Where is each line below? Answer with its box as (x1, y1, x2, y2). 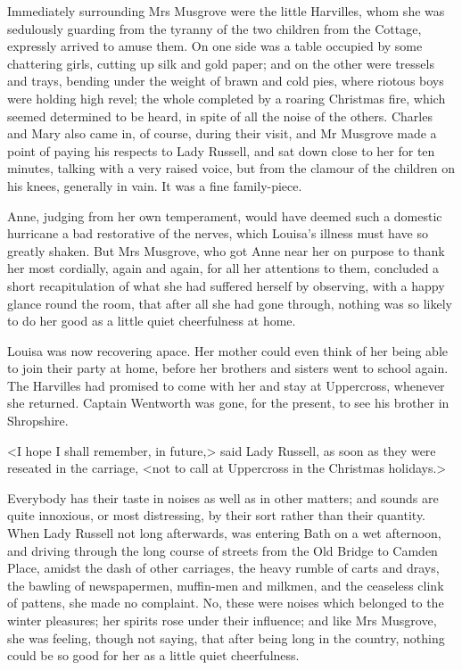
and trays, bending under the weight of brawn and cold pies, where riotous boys (7, 71, 444, 90)
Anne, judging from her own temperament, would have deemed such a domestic (7, 206, 442, 225)
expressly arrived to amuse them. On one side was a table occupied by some (7, 37, 423, 55)
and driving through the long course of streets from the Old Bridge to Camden (7, 541, 438, 559)
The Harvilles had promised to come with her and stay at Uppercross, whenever (7, 376, 445, 394)
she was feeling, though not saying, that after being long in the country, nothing (7, 628, 445, 647)
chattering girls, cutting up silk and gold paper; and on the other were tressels (7, 54, 434, 72)
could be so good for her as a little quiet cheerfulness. (7, 646, 300, 665)
